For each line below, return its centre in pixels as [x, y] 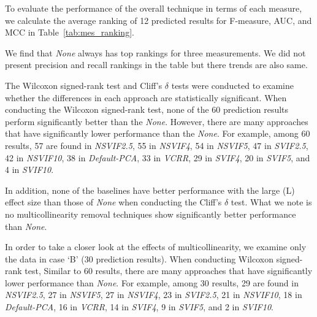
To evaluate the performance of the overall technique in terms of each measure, [154, 8]
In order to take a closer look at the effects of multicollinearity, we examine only [156, 247]
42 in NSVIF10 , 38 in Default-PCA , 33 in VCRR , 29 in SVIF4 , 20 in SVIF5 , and [158, 157]
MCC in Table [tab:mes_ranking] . [70, 32]
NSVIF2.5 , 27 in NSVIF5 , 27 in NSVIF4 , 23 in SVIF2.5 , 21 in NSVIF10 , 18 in [154, 295]
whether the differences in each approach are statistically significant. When [146, 97]
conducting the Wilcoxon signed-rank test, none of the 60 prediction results [147, 109]
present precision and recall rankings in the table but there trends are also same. [156, 65]
